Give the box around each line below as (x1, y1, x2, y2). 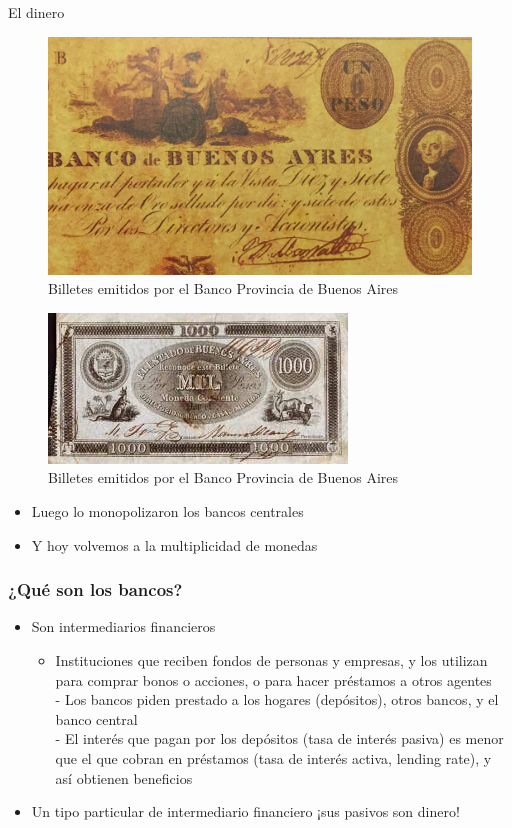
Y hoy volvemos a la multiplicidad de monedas (31, 534, 318, 555)
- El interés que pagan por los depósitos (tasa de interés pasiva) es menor (55, 728, 504, 749)
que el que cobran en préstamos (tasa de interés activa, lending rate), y (55, 748, 492, 769)
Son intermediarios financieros (31, 616, 216, 637)
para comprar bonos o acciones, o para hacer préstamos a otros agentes (55, 669, 492, 690)
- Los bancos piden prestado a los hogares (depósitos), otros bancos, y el (55, 689, 499, 710)
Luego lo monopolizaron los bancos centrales (31, 501, 304, 522)
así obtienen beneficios (55, 767, 193, 788)
